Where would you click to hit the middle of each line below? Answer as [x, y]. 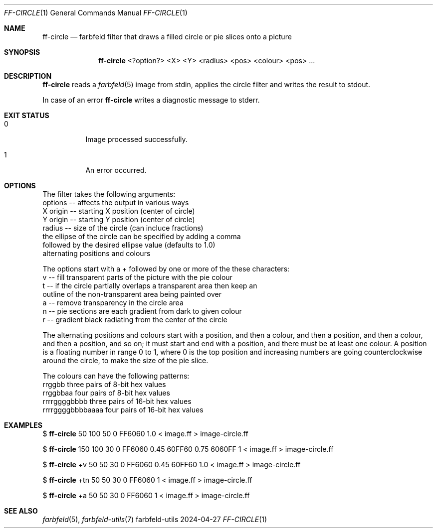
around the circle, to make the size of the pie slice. [125, 360]
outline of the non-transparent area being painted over [132, 294]
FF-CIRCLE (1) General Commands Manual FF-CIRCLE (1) [96, 13]
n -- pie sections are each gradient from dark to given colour [142, 311]
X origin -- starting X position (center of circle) [119, 211]
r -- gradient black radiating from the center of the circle [135, 320]
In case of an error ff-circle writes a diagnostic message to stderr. [151, 100]
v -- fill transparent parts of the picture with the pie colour [137, 277]
